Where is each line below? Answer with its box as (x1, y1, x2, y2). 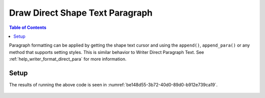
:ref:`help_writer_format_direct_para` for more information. (9, 56, 127, 62)
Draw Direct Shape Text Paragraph (9, 7, 153, 18)
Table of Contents (9, 24, 47, 30)
